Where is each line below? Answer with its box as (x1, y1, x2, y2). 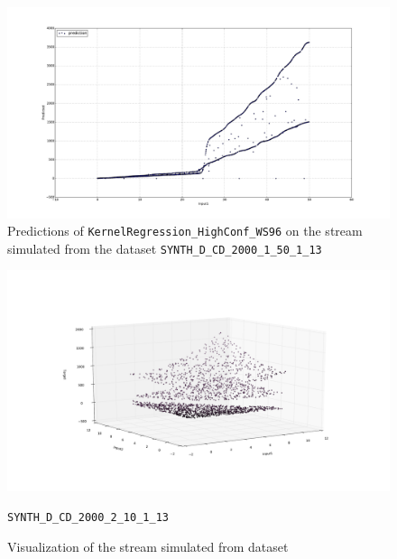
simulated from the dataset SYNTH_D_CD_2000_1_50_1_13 (7, 238, 322, 257)
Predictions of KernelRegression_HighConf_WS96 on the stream (7, 221, 363, 240)
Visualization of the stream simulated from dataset (7, 536, 289, 555)
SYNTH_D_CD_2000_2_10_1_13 (7, 511, 169, 525)
